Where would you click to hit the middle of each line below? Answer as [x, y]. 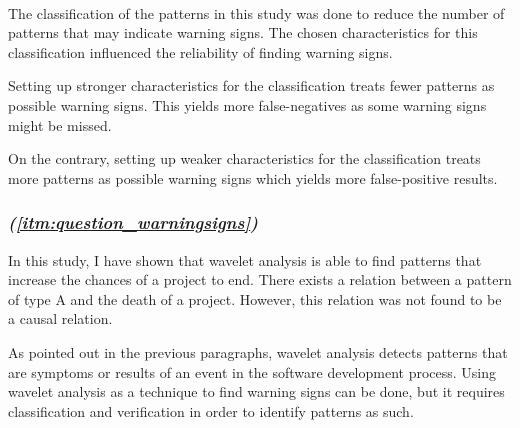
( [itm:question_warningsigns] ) [133, 222]
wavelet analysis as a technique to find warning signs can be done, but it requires [256, 391]
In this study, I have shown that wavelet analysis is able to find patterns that [245, 259]
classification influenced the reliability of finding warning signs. [200, 51]
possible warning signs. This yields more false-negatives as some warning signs [247, 104]
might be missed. [60, 124]
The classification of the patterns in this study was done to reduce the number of [256, 12]
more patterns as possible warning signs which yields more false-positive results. [253, 177]
